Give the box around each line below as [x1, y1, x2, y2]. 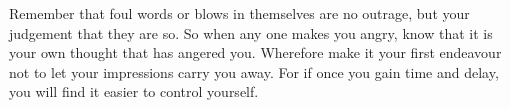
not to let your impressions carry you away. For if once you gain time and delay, [9, 61, 499, 82]
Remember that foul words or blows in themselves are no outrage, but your [9, 3, 470, 23]
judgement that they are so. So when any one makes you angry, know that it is [9, 22, 493, 43]
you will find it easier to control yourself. [9, 81, 259, 102]
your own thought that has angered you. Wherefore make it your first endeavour [9, 42, 502, 63]
